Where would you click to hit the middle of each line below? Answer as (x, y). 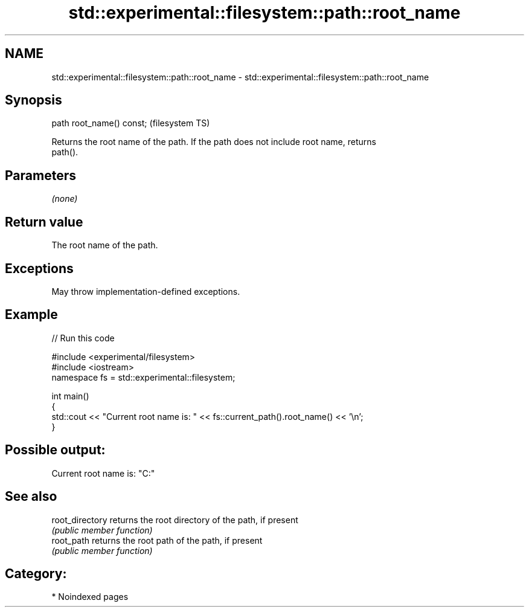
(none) (65, 199)
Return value (44, 222)
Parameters (40, 175)
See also (31, 497)
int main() (70, 396)
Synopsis (34, 100)
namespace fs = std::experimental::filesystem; (143, 377)
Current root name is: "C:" (103, 473)
